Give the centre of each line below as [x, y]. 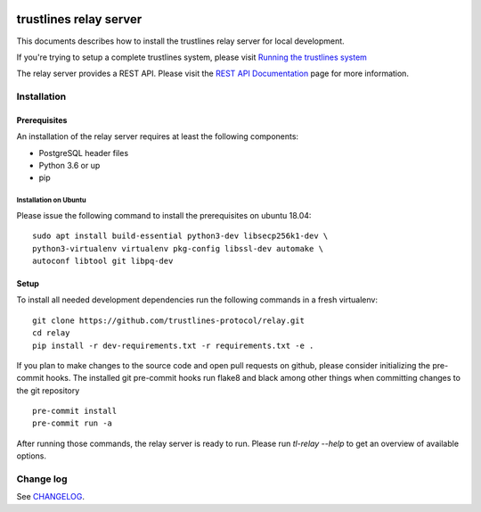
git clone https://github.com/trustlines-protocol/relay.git [168, 320]
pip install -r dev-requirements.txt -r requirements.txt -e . [173, 345]
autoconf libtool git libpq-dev [103, 260]
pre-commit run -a [73, 423]
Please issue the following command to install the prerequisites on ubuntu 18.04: [164, 215]
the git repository [48, 390]
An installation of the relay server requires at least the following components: [157, 136]
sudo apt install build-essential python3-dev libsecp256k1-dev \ [180, 236]
